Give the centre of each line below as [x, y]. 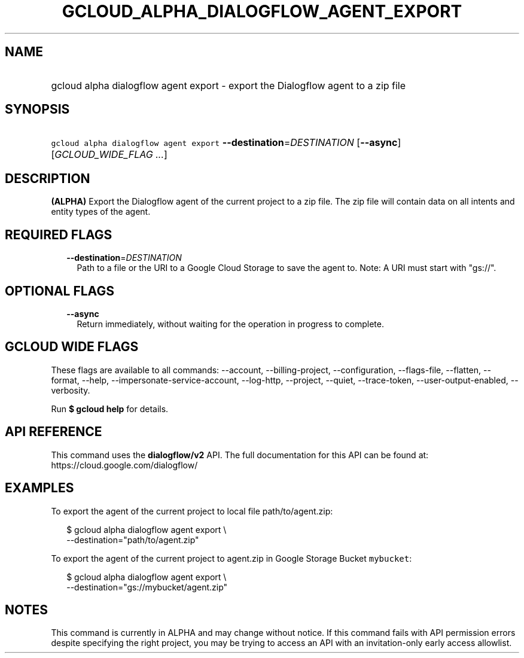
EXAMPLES [39, 488]
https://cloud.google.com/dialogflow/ [124, 465]
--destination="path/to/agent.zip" [133, 540]
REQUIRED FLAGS [59, 234]
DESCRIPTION [48, 178]
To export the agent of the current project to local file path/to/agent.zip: [192, 511]
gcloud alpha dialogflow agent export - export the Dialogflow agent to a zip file [229, 85]
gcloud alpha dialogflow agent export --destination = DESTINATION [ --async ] [226, 143]
